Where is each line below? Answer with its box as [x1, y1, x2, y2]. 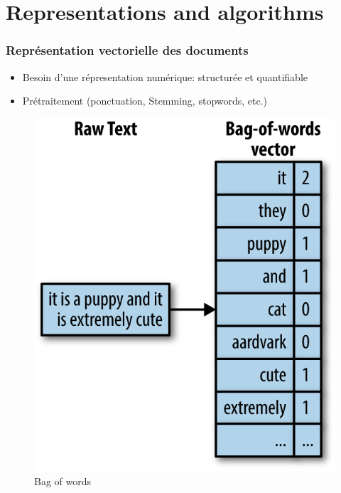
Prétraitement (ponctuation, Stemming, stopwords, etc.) [22, 93, 268, 108]
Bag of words [34, 474, 92, 489]
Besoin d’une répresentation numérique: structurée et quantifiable [22, 69, 308, 84]
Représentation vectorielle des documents [6, 41, 249, 59]
